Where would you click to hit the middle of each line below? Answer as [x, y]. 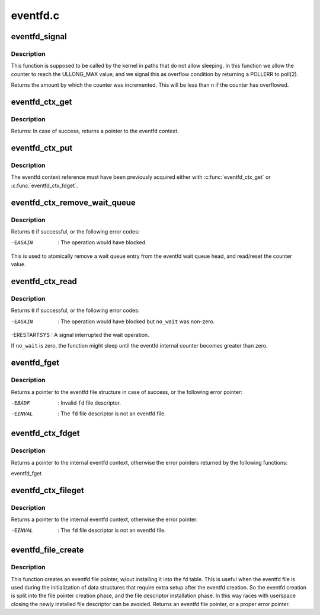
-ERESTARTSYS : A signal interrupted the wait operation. [80, 335]
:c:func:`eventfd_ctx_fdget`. [44, 185]
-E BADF [20, 403]
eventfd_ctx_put [42, 148]
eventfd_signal [39, 37]
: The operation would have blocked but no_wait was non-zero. [136, 321]
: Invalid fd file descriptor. [89, 403]
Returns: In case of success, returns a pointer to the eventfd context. [95, 131]
